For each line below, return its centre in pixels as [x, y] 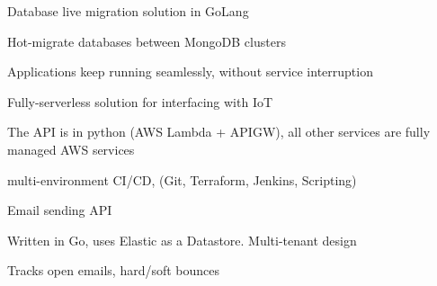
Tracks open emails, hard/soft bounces [114, 270]
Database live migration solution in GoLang [128, 11]
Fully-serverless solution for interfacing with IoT [140, 101]
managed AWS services [71, 149]
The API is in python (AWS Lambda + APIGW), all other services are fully [219, 132]
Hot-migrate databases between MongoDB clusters [147, 41]
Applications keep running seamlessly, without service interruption [190, 71]
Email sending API [60, 210]
